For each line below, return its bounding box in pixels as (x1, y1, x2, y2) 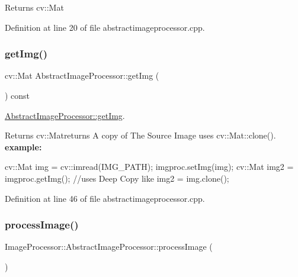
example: (5, 140, 42, 153)
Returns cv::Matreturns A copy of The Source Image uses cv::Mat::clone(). (5, 129, 276, 141)
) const (5, 89, 30, 101)
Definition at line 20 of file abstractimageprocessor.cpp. (5, 21, 205, 33)
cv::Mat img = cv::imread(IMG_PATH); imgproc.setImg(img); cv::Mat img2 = (5, 160, 294, 173)
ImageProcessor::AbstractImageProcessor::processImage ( (5, 240, 213, 253)
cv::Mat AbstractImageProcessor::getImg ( (5, 69, 159, 82)
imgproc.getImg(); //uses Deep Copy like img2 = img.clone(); (5, 172, 229, 184)
